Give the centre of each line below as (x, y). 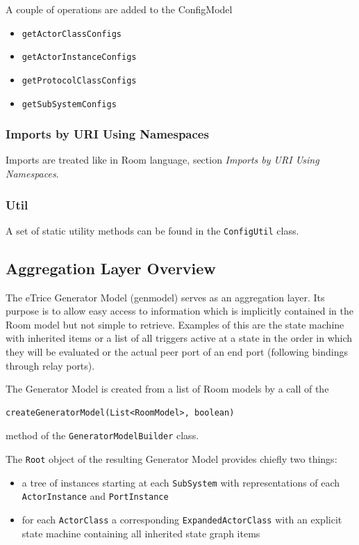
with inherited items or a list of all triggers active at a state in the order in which (179, 338)
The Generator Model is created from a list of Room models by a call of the (167, 389)
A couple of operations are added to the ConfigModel (119, 9)
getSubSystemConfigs (69, 104)
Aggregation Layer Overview (111, 268)
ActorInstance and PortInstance (95, 496)
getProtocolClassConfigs (79, 80)
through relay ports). (50, 365)
